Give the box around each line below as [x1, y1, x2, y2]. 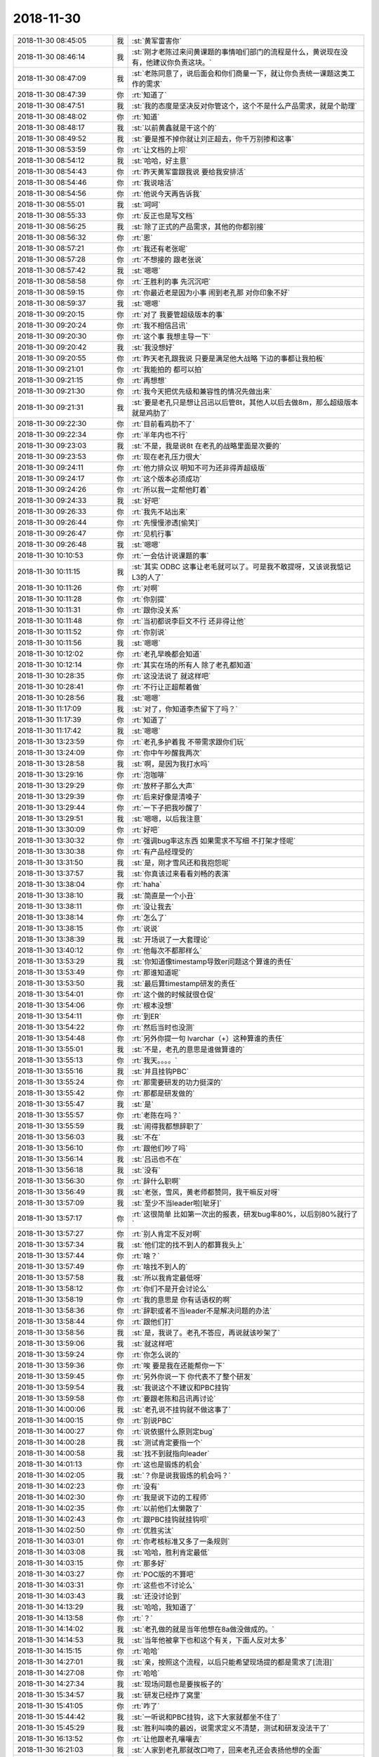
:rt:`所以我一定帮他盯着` [131, 485, 209, 495]
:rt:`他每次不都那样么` [131, 945, 202, 955]
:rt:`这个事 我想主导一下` [131, 331, 211, 341]
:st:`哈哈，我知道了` [131, 1602, 196, 1612]
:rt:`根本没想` [131, 1000, 174, 1010]
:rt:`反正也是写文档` [131, 211, 195, 221]
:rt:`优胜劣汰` [131, 1525, 174, 1535]
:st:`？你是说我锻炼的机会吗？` [131, 1470, 231, 1480]
